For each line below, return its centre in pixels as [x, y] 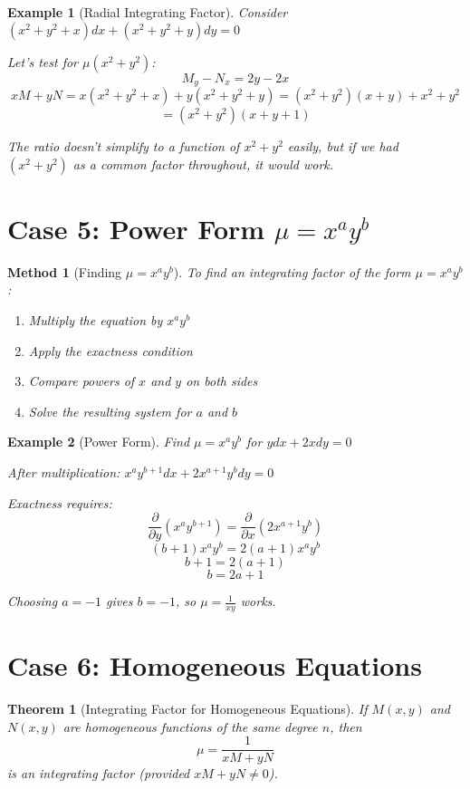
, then [346, 726]
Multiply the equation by [96, 319]
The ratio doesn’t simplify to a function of [124, 146]
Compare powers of [82, 381]
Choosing [33, 601]
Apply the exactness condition [110, 350]
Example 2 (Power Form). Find [99, 442]
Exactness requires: [60, 502]
